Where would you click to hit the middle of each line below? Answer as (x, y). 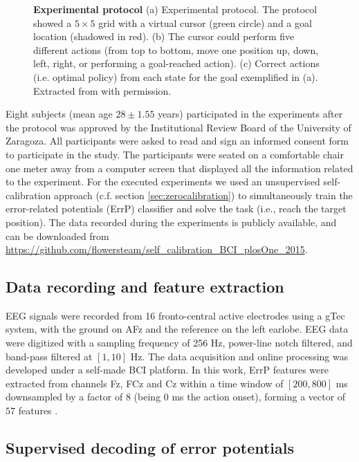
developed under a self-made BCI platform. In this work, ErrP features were (167, 370)
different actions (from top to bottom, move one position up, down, (176, 49)
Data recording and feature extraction (145, 287)
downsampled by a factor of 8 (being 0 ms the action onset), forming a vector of (176, 397)
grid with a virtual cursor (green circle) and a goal (205, 22)
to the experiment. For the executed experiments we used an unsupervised (163, 182)
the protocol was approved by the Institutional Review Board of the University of (178, 127)
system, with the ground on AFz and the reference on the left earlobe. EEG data (177, 329)
